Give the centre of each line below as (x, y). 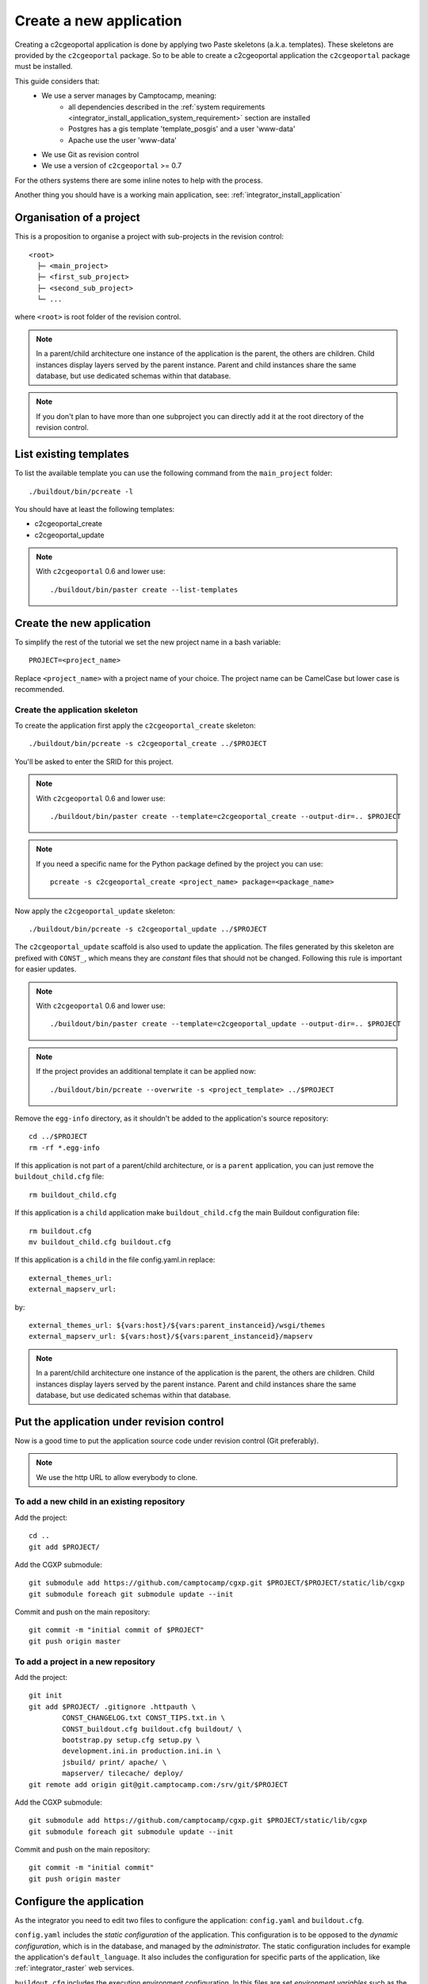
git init (46, 1696)
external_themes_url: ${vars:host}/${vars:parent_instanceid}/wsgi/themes (177, 1325)
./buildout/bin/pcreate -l (81, 491)
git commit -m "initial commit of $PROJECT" (117, 1630)
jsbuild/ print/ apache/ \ (115, 1762)
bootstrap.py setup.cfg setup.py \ (131, 1740)
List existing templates (72, 454)
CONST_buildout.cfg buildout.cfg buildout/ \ (152, 1729)
